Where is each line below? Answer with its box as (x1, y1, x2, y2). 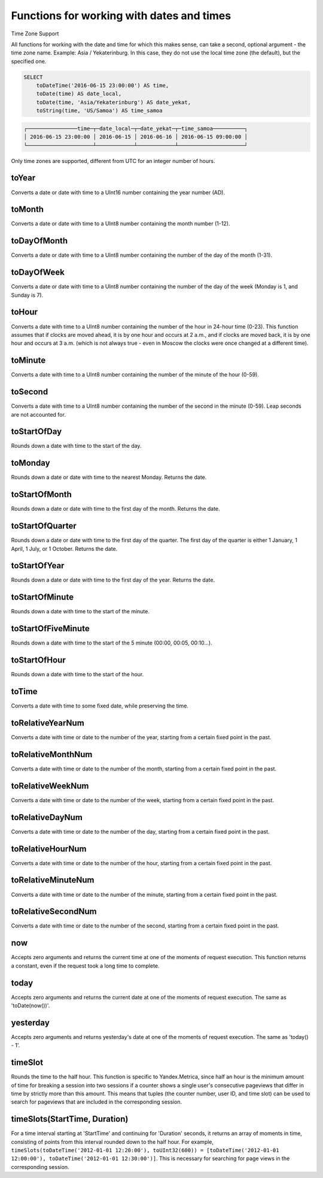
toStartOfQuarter (11, 521, 77, 531)
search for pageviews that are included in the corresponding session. (11, 1098, 182, 1105)
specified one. (11, 58, 47, 65)
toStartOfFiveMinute (11, 623, 90, 634)
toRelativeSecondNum (11, 906, 97, 917)
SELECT (23, 74, 43, 80)
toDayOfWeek (11, 267, 65, 278)
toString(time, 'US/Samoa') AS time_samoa (36, 107, 163, 114)
